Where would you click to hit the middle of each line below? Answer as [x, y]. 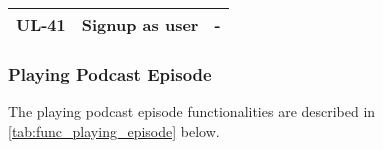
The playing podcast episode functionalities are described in [192, 111]
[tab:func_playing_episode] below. [114, 130]
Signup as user [140, 24]
